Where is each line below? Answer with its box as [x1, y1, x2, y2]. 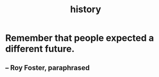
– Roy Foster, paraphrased [5, 63, 90, 72]
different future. [5, 43, 75, 55]
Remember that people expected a [5, 32, 154, 44]
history [70, 4, 101, 15]
